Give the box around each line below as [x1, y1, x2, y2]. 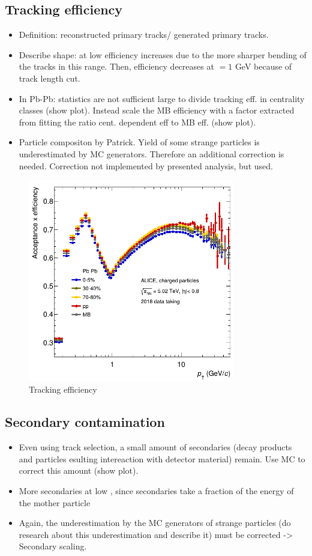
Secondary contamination [5, 412, 165, 431]
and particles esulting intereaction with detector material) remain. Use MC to [19, 452, 305, 465]
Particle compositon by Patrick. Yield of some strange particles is [19, 136, 260, 148]
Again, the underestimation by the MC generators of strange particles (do [19, 516, 291, 529]
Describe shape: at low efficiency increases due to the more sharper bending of [19, 48, 307, 61]
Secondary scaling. [19, 540, 87, 552]
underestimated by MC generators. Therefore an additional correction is [19, 147, 284, 160]
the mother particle [19, 496, 91, 509]
